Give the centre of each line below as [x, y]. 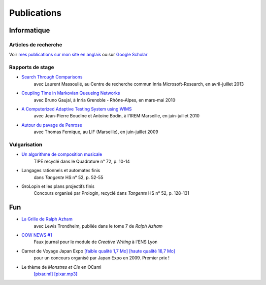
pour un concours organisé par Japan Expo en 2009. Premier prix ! [102, 258]
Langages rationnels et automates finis [61, 171]
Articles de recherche [36, 44]
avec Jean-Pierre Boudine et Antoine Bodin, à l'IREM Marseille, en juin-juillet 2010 [116, 116]
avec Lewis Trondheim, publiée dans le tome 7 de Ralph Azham [98, 226]
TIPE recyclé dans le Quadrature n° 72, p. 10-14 [82, 161]
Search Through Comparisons [52, 77]
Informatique [30, 30]
